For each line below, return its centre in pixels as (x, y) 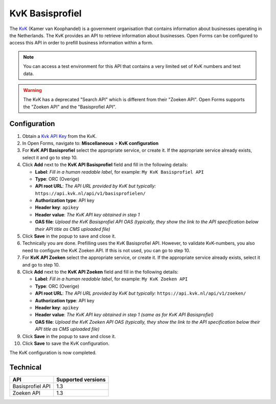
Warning (32, 90)
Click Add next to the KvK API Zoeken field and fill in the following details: (100, 272)
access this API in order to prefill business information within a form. (81, 43)
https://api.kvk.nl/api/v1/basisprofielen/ (90, 193)
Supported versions (81, 379)
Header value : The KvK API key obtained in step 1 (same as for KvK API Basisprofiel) (124, 315)
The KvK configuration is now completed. (53, 353)
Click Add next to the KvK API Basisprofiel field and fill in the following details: (105, 165)
